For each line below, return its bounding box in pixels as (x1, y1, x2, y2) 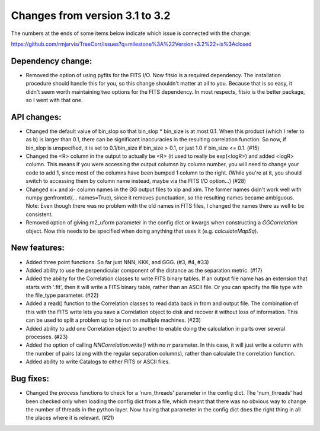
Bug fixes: (11, 374, 50, 384)
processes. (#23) (25, 333, 68, 341)
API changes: (11, 112, 62, 122)
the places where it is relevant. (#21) (25, 414, 115, 422)
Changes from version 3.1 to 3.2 (11, 9, 171, 22)
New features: (11, 243, 65, 253)
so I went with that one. (25, 97, 83, 104)
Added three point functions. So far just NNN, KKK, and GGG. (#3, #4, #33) (25, 258, 210, 265)
